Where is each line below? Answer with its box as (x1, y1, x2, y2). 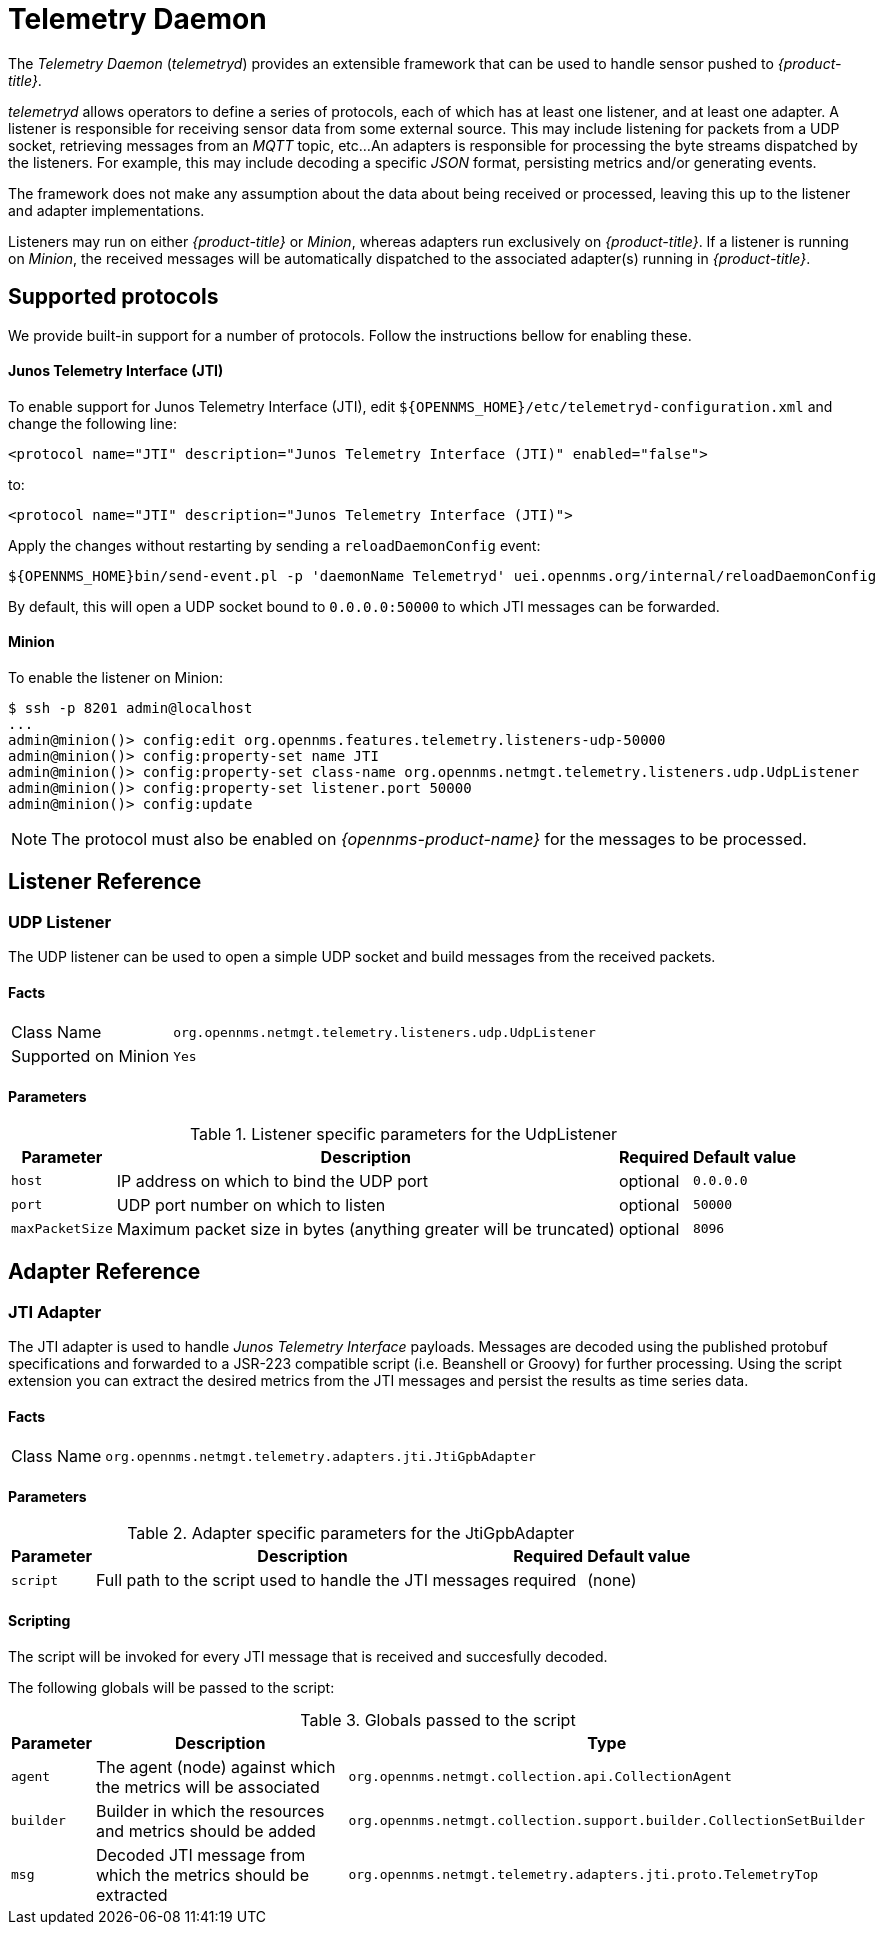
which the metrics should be (95, 1864, 309, 1885)
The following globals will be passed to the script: (8, 1678, 335, 1696)
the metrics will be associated (95, 1776, 320, 1797)
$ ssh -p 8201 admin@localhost (8, 700, 253, 717)
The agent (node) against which (95, 1756, 336, 1777)
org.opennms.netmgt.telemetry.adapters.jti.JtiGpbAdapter (105, 1448, 536, 1464)
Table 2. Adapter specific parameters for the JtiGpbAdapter (127, 1523, 575, 1544)
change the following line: (8, 414, 178, 432)
